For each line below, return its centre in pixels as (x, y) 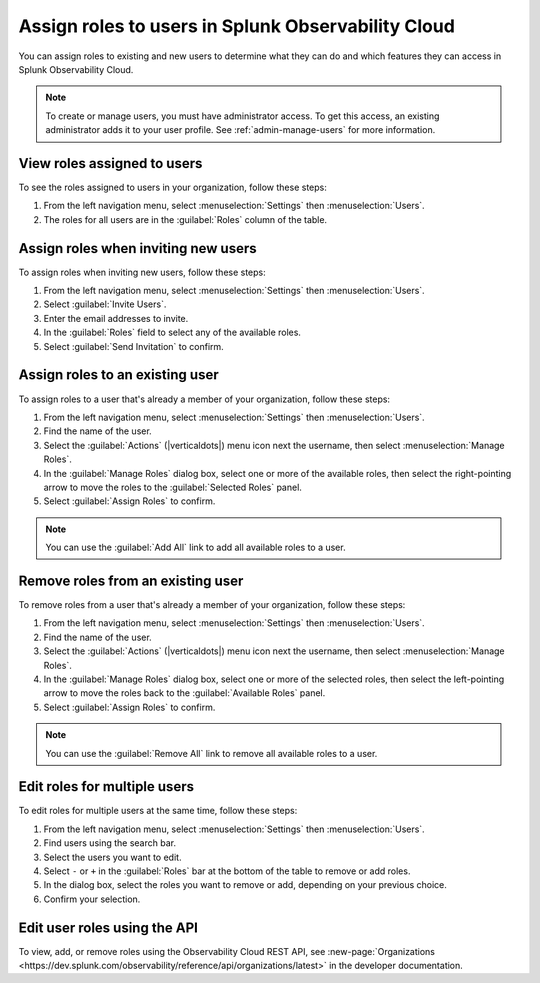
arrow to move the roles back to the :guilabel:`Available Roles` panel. (184, 693)
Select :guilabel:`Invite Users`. (105, 304)
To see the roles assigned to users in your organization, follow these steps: (172, 187)
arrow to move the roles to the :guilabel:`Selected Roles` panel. (172, 487)
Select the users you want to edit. (112, 857)
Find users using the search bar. (110, 843)
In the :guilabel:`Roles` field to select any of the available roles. (172, 332)
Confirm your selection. (92, 899)
